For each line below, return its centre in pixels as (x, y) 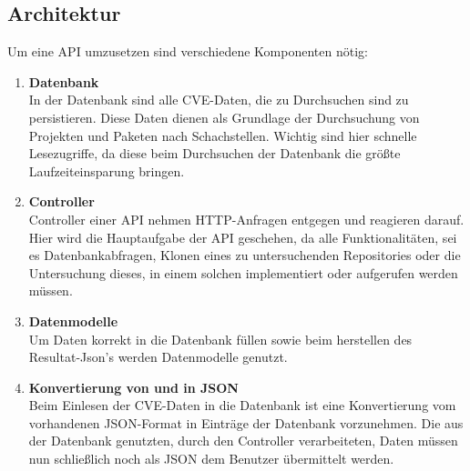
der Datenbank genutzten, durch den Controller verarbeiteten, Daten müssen (243, 441)
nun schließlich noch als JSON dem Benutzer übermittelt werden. (211, 459)
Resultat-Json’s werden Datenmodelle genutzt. (158, 357)
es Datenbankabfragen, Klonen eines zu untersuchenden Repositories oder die (245, 255)
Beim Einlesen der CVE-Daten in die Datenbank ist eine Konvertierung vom (242, 405)
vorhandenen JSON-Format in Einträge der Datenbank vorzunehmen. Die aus (246, 422)
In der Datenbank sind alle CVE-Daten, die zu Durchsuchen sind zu (219, 100)
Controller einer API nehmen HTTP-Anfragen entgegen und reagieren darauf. (246, 219)
